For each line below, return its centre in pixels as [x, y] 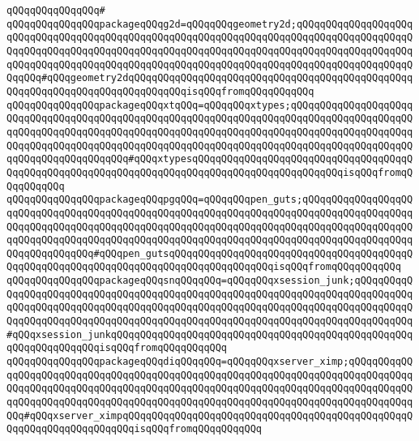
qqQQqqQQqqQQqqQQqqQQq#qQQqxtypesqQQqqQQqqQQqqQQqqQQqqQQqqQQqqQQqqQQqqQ [210, 159]
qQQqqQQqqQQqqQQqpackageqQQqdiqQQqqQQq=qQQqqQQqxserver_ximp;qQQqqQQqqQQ [210, 362]
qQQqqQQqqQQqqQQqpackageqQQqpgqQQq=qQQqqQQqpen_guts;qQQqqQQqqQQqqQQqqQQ [210, 200]
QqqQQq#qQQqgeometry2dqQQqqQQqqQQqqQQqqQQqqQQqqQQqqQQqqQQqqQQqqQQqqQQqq [210, 78]
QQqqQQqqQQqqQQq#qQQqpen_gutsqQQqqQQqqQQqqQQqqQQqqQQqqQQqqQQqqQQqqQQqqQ [210, 253]
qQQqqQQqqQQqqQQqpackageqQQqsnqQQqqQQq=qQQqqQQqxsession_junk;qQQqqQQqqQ [210, 281]
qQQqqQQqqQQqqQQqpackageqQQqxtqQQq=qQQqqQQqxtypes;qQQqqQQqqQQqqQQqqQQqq [210, 105]
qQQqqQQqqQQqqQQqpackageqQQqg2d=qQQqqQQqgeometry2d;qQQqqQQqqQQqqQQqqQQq [210, 24]
